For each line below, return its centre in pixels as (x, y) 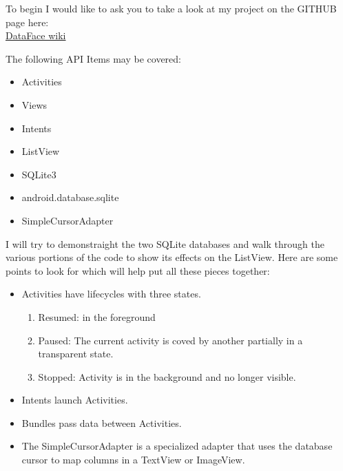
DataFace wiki (36, 35)
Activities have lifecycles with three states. (111, 294)
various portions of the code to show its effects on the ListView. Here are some (172, 257)
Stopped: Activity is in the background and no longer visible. (167, 376)
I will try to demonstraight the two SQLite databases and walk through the (165, 243)
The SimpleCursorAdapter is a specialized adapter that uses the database (177, 446)
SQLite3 (39, 174)
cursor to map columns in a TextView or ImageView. (133, 460)
